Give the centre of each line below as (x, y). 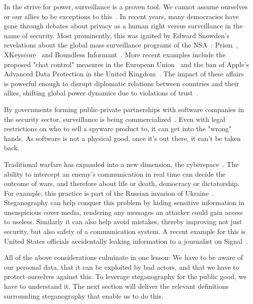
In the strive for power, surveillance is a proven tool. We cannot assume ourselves (126, 6)
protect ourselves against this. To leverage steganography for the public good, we (125, 276)
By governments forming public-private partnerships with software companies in (124, 109)
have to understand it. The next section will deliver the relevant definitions (116, 286)
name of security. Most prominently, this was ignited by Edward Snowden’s (117, 35)
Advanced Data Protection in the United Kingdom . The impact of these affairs (124, 74)
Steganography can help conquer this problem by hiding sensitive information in (124, 202)
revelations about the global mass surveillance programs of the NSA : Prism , (121, 45)
